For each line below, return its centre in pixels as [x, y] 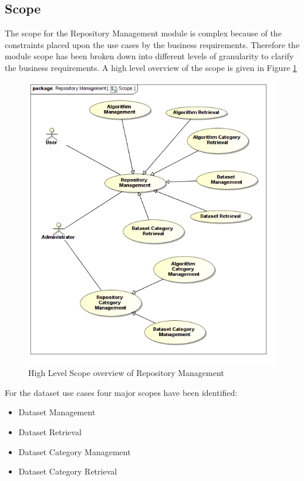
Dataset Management [57, 412]
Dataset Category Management [75, 451]
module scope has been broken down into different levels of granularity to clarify [149, 56]
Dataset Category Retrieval [68, 471]
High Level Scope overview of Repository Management [126, 373]
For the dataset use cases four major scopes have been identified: [121, 392]
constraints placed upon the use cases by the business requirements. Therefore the [152, 44]
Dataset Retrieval [50, 431]
